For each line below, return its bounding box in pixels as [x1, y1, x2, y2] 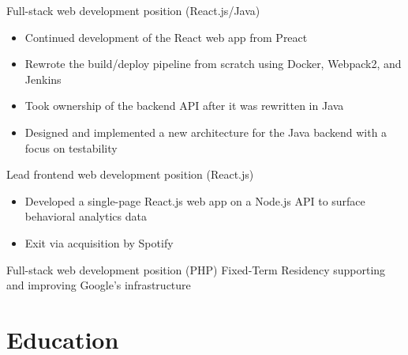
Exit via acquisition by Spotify [24, 234, 174, 251]
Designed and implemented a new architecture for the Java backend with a [24, 123, 387, 140]
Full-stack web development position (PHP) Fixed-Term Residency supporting [6, 261, 386, 278]
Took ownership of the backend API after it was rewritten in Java [24, 97, 344, 114]
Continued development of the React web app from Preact [24, 28, 308, 45]
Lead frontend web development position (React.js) [6, 166, 254, 183]
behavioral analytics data [24, 208, 147, 225]
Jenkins [24, 70, 62, 87]
